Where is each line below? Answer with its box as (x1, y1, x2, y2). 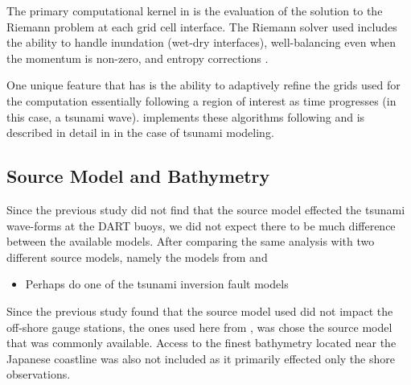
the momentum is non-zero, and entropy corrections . (6, 49, 269, 66)
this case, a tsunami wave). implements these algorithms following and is (6, 108, 365, 125)
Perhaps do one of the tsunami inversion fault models (25, 275, 289, 292)
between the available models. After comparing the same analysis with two (6, 233, 375, 250)
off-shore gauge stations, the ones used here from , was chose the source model (6, 318, 393, 335)
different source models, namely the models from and (6, 248, 268, 265)
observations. (6, 366, 71, 383)
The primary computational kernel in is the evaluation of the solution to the (6, 2, 383, 19)
